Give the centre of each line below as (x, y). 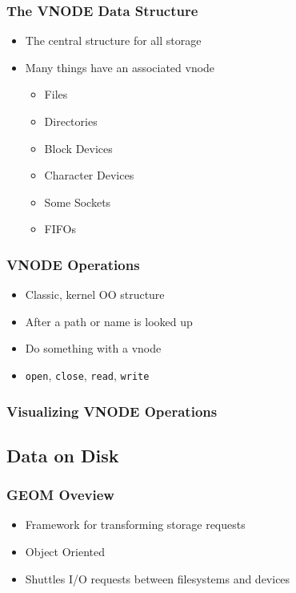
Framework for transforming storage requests (135, 524)
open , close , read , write (87, 375)
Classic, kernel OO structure (95, 294)
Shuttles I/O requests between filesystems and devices (158, 578)
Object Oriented (65, 552)
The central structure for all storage (113, 40)
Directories (71, 121)
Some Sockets (78, 202)
